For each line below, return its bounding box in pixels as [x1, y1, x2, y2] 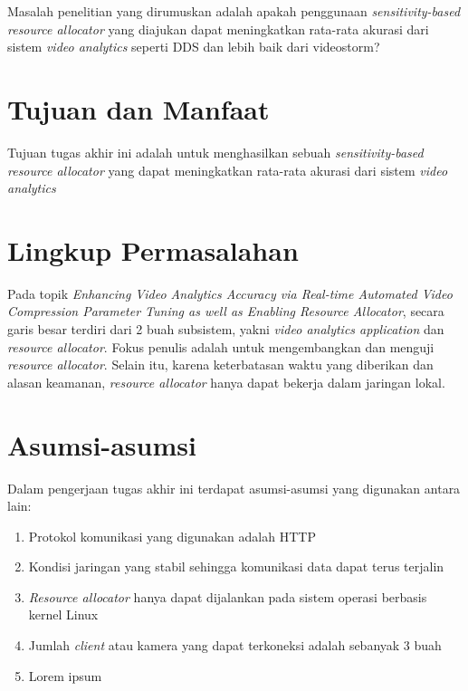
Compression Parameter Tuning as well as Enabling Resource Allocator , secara [7, 302, 444, 321]
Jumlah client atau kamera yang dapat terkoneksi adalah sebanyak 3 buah [28, 636, 442, 655]
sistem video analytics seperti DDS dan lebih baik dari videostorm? [7, 37, 380, 56]
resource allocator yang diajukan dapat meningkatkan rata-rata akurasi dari [7, 19, 429, 38]
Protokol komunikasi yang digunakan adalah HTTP [28, 526, 316, 545]
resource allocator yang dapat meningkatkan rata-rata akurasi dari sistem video [7, 160, 448, 179]
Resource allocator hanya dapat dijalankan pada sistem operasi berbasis [28, 587, 427, 606]
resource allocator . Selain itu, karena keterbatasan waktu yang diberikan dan [7, 355, 434, 374]
